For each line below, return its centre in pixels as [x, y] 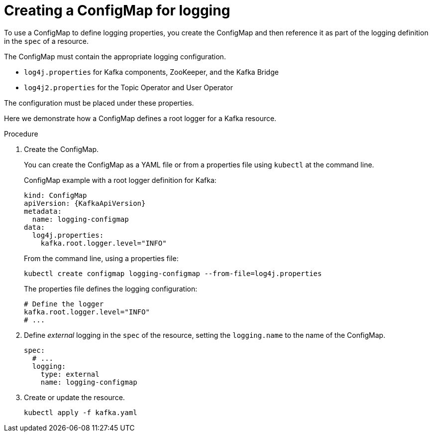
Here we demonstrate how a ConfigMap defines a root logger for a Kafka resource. [140, 118]
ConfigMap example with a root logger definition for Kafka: [120, 180]
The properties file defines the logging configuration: [111, 289]
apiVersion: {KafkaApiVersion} [85, 203]
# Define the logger [64, 304]
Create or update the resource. [74, 397]
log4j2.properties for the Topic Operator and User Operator [128, 87]
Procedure [21, 134]
